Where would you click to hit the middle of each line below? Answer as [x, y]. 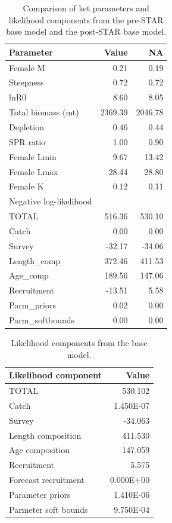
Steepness [26, 82]
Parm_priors [32, 305]
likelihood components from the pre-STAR [86, 19]
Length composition [45, 435]
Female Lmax [34, 171]
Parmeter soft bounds [49, 509]
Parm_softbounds [42, 319]
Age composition [39, 450]
